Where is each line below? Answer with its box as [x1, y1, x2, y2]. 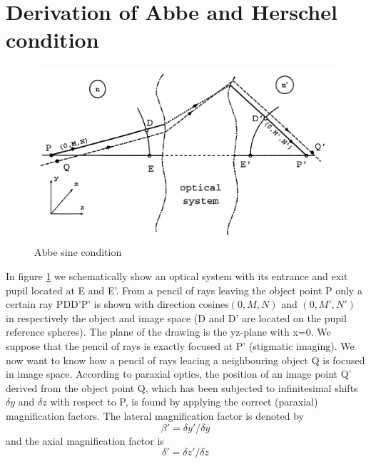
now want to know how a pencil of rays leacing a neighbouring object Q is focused [6, 352, 365, 367]
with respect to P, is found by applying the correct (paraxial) [50, 394, 318, 409]
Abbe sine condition [34, 244, 122, 259]
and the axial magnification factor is [6, 433, 164, 448]
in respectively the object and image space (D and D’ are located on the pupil [6, 310, 347, 325]
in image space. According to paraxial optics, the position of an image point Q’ [6, 366, 352, 381]
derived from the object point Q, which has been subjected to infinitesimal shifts [6, 380, 358, 395]
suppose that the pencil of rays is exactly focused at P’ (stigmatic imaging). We [6, 339, 355, 353]
